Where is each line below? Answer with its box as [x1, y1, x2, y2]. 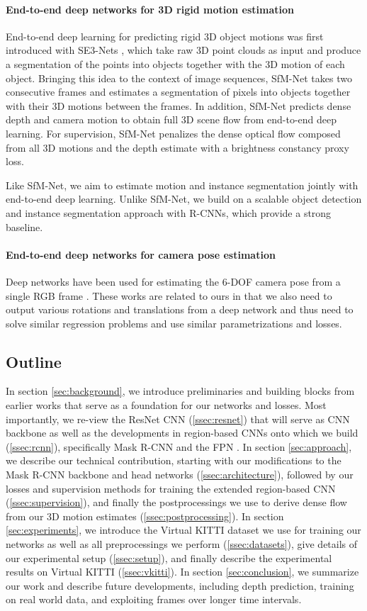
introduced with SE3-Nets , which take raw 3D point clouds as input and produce [6, 43, 361, 57]
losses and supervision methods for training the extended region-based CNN [6, 481, 336, 495]
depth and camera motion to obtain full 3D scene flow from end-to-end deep [6, 112, 337, 127]
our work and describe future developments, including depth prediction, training [6, 578, 354, 593]
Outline [6, 350, 62, 372]
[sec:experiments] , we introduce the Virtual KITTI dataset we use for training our [6, 522, 361, 537]
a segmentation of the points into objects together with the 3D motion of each [6, 56, 345, 71]
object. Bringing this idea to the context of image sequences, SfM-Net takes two [6, 70, 352, 85]
